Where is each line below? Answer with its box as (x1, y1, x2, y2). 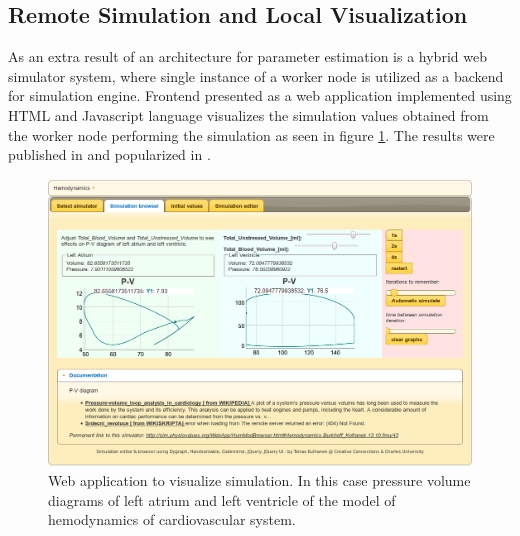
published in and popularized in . (8, 144, 211, 165)
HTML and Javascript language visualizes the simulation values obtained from (8, 104, 489, 125)
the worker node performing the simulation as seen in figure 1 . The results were (8, 124, 495, 145)
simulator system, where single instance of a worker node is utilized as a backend (8, 65, 504, 86)
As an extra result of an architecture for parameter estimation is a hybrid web (8, 46, 487, 67)
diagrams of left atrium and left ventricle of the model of (48, 489, 396, 510)
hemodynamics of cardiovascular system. (48, 509, 296, 530)
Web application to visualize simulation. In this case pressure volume (48, 470, 471, 491)
